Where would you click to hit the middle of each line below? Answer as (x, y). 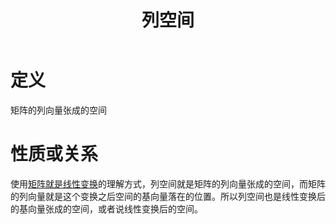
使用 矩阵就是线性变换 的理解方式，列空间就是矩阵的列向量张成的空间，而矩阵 (168, 183)
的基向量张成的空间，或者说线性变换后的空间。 (106, 208)
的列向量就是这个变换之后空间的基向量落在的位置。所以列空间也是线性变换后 (168, 196)
